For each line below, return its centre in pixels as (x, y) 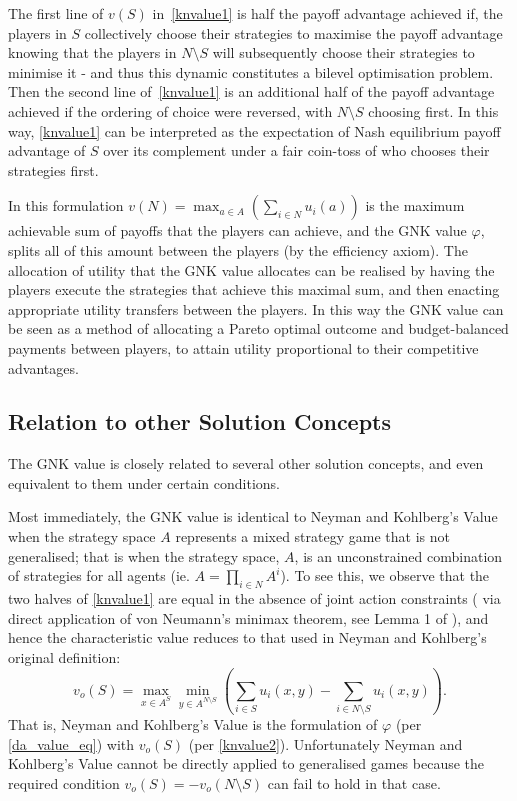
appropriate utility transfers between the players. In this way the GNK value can (256, 308)
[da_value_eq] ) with (71, 743)
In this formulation (66, 205)
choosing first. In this (433, 110)
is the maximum (415, 205)
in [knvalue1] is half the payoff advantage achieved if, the (327, 13)
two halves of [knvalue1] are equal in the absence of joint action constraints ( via (254, 598)
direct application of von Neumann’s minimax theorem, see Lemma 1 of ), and (248, 617)
